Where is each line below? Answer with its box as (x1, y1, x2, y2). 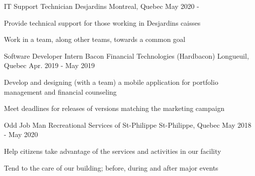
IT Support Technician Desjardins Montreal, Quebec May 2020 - (4, 1, 199, 11)
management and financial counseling (4, 86, 117, 97)
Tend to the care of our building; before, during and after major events (4, 162, 219, 173)
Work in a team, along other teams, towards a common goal (4, 34, 185, 44)
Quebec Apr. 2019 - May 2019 (4, 60, 95, 70)
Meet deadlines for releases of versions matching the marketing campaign (4, 103, 224, 113)
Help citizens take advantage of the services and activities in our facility (4, 145, 221, 156)
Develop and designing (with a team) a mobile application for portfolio (4, 76, 219, 87)
